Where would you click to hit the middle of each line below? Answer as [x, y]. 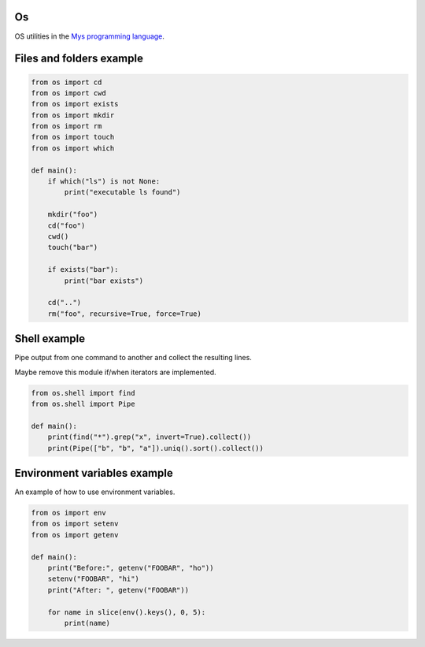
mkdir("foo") [73, 214]
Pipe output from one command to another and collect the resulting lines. [133, 358]
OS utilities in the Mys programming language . [90, 36]
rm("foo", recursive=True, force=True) [125, 314]
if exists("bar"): [83, 270]
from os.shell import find [83, 393]
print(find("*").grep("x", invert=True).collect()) [150, 437]
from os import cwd [68, 93]
